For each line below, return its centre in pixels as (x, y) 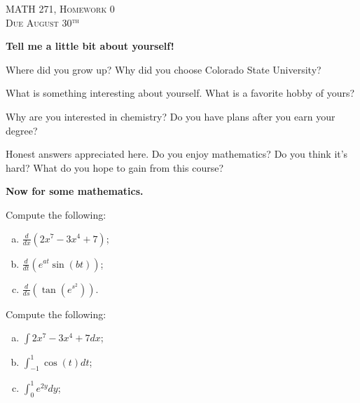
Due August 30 (39, 22)
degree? (22, 130)
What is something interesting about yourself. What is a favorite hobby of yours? (180, 93)
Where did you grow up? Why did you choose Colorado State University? (164, 69)
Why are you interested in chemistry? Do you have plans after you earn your (171, 116)
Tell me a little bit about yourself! (90, 46)
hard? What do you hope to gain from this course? (115, 167)
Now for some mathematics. (75, 191)
